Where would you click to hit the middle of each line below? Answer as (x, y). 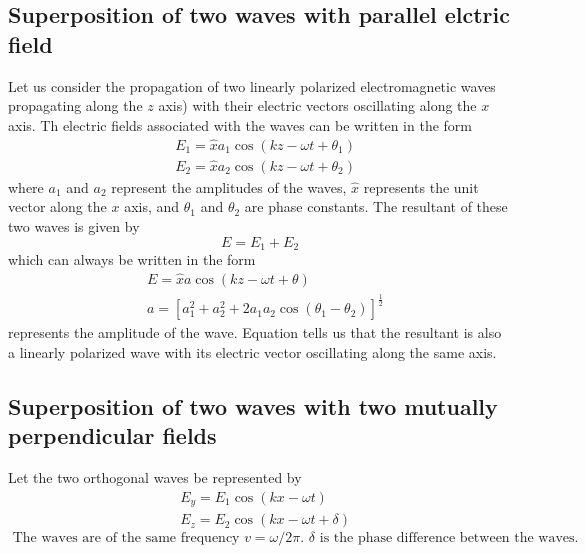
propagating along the (75, 105)
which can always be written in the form (132, 259)
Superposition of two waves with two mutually (253, 405)
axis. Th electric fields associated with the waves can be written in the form (240, 124)
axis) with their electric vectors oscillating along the (317, 105)
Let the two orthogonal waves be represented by (155, 477)
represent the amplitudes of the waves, (229, 186)
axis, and (152, 206)
